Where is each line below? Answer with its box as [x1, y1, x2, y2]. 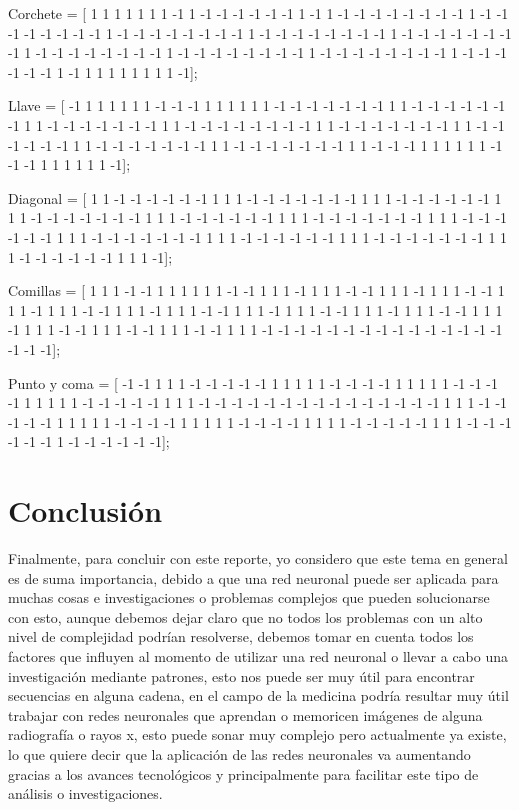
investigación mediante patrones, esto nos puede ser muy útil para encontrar [8, 665, 475, 686]
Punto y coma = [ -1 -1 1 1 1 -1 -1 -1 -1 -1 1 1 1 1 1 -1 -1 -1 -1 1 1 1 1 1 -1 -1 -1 [8, 372, 498, 393]
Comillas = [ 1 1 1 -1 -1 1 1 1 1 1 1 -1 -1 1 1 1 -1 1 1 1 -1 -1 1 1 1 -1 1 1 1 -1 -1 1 [8, 280, 505, 301]
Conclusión [8, 490, 163, 531]
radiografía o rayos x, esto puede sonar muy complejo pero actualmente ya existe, [8, 724, 507, 745]
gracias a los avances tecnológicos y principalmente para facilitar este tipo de [8, 763, 479, 784]
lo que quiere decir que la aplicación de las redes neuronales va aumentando [8, 743, 471, 764]
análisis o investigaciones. [8, 783, 163, 804]
